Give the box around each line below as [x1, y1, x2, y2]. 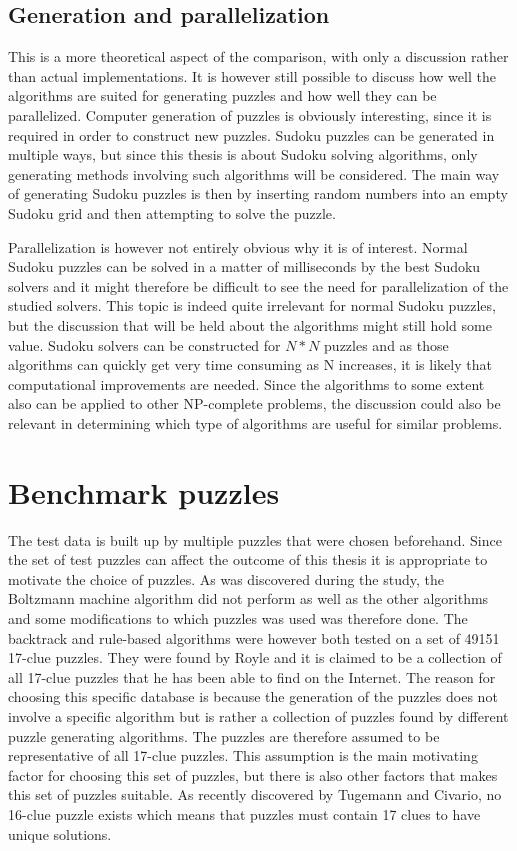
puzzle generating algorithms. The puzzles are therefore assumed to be [8, 725, 440, 746]
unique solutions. [8, 823, 112, 844]
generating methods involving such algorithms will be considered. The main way [8, 163, 500, 184]
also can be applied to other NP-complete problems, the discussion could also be [8, 393, 501, 414]
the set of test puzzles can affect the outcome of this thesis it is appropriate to [8, 549, 488, 570]
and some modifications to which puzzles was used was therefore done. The [8, 607, 468, 628]
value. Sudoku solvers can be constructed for [8, 334, 281, 355]
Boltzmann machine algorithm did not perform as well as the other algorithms [8, 588, 489, 609]
